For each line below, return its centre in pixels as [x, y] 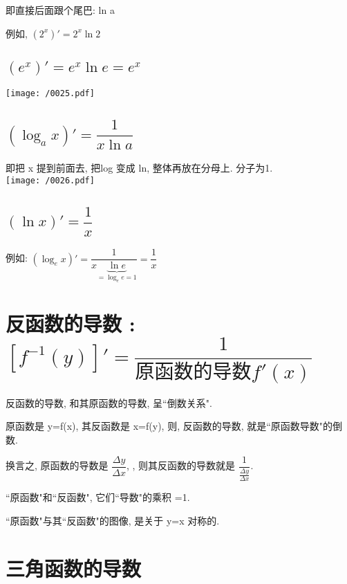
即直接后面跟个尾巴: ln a [60, 10]
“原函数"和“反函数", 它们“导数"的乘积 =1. [98, 497]
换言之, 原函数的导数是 [57, 465]
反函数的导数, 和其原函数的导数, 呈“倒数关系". [109, 402]
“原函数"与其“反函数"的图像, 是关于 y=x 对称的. [113, 520]
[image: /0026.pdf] [50, 181]
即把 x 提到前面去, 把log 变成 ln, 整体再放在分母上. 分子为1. [139, 168]
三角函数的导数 [74, 568]
